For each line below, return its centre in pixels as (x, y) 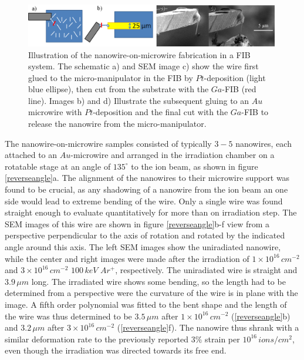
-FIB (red (239, 89)
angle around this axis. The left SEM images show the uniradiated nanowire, (143, 247)
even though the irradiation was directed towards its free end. (116, 350)
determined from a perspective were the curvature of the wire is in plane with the (151, 293)
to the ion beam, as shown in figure (195, 166)
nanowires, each (264, 143)
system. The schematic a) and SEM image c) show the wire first (143, 66)
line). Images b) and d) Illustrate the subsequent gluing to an (139, 100)
